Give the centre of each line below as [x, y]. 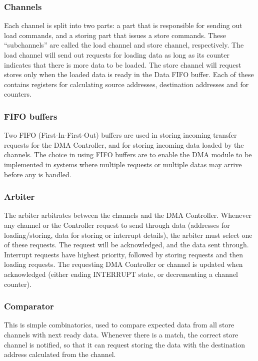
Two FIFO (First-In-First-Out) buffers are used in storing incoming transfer [120, 135]
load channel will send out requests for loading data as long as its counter [117, 55]
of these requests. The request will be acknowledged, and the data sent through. [126, 245]
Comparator [29, 306]
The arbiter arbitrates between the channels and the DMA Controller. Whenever [128, 215]
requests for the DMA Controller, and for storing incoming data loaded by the [124, 144]
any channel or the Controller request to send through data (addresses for [117, 225]
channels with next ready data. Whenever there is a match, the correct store [121, 334]
